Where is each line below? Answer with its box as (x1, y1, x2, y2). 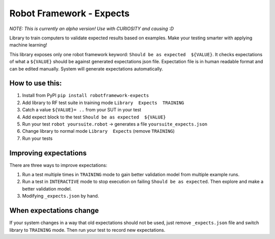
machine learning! (9, 42, 47, 48)
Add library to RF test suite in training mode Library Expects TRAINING (22, 100, 184, 106)
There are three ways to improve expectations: (9, 162, 107, 168)
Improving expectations (9, 149, 87, 157)
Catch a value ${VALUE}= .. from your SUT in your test (22, 107, 142, 113)
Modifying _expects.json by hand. (22, 193, 99, 199)
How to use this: (9, 79, 62, 88)
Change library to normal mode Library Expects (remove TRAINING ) (22, 128, 175, 134)
